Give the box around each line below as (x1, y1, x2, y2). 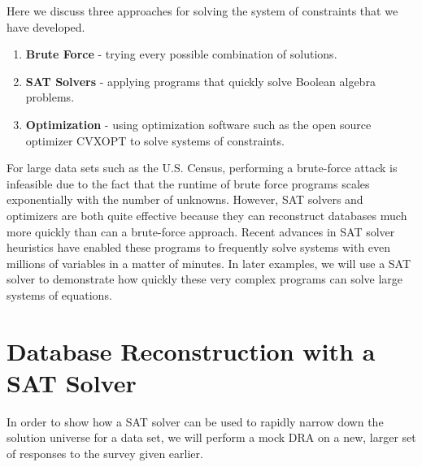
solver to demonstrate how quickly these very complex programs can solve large (7, 270, 403, 288)
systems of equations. (7, 286, 112, 303)
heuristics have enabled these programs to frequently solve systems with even (7, 239, 391, 256)
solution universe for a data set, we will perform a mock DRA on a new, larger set (7, 429, 416, 446)
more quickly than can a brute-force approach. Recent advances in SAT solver (7, 223, 395, 240)
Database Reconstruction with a (7, 334, 376, 367)
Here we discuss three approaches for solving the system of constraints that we (7, 2, 398, 19)
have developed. (7, 18, 85, 35)
